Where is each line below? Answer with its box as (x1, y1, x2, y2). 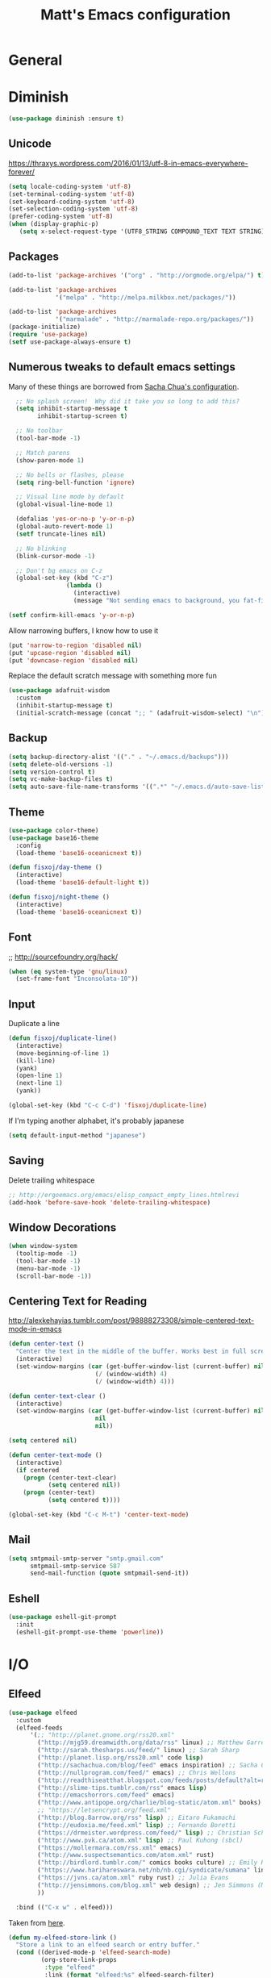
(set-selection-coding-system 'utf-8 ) (8, 205, 139, 213)
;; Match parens (15, 449, 70, 457)
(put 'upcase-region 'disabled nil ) (8, 649, 131, 657)
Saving (8, 1154, 44, 1167)
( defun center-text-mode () (8, 1450, 103, 1459)
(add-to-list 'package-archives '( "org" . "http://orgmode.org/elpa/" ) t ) (8, 271, 265, 279)
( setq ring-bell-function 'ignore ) (15, 478, 135, 486)
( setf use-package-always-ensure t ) (8, 337, 131, 346)
